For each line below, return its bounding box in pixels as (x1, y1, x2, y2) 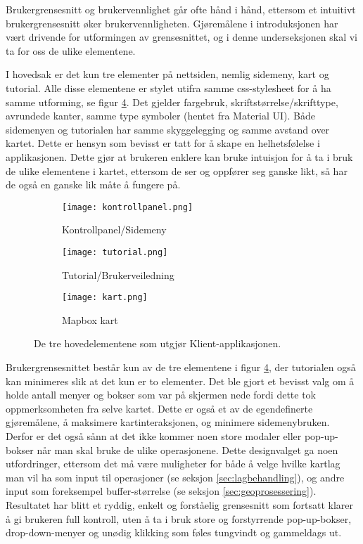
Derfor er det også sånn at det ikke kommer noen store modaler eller (6, 429, 302, 443)
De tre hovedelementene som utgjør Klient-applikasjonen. (34, 336, 281, 351)
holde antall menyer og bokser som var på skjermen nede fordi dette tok (6, 387, 317, 402)
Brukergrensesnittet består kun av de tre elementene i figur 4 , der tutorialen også (6, 360, 356, 375)
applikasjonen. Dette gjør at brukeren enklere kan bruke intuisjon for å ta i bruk (6, 149, 353, 164)
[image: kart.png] (62, 292, 148, 303)
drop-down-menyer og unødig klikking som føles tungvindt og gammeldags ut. (6, 525, 342, 540)
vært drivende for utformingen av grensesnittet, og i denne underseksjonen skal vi (6, 30, 357, 44)
